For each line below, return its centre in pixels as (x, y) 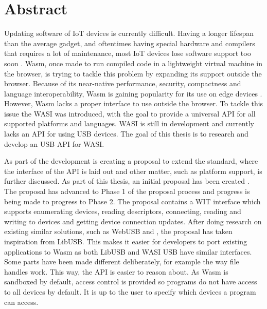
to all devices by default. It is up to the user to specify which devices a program (130, 291)
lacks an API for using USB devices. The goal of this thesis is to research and (126, 134)
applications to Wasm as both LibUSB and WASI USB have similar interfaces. (128, 251)
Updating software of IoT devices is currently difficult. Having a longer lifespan (129, 33)
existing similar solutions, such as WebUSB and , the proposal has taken (118, 231)
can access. (21, 302)
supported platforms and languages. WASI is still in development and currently (129, 123)
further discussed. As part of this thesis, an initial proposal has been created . (127, 181)
